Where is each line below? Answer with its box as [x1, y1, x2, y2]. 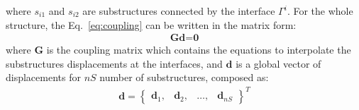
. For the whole [287, 4, 353, 18]
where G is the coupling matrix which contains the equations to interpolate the [6, 42, 351, 57]
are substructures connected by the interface [82, 4, 275, 18]
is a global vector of [236, 56, 321, 71]
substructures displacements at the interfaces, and [6, 56, 223, 71]
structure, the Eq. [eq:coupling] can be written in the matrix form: [6, 17, 297, 32]
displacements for [6, 70, 81, 85]
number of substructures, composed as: [99, 70, 269, 85]
